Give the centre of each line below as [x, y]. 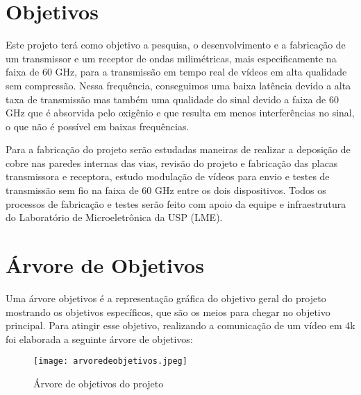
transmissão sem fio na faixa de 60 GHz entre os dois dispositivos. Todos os [166, 190]
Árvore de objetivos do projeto [99, 383]
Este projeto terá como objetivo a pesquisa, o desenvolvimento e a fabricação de [176, 45]
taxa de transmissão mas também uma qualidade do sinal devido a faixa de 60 [172, 99]
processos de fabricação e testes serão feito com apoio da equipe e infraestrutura [176, 203]
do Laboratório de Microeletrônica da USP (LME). [114, 217]
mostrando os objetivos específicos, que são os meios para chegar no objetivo [168, 311]
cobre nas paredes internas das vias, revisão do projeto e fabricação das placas [172, 163]
